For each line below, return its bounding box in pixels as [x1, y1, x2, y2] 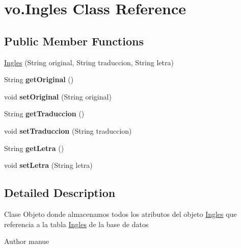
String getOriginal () [4, 74, 74, 85]
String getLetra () [4, 142, 64, 153]
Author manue [4, 236, 49, 246]
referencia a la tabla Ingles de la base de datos [4, 218, 149, 229]
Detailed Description [4, 185, 116, 201]
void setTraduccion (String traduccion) [4, 125, 132, 136]
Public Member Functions [4, 33, 144, 48]
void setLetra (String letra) [4, 160, 93, 170]
